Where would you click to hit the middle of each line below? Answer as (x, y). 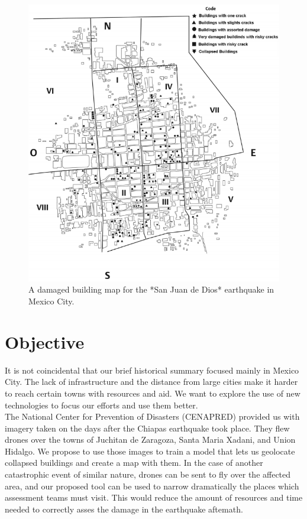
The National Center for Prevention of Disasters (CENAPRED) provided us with (152, 416)
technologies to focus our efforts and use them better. (101, 405)
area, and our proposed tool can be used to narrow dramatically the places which (152, 486)
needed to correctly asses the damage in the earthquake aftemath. (124, 509)
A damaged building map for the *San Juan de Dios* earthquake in (151, 289)
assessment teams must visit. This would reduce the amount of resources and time (154, 497)
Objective (45, 341)
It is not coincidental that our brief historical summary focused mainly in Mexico (152, 370)
